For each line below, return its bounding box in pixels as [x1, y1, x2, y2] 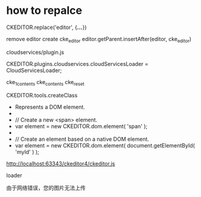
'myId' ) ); [14, 148, 39, 155]
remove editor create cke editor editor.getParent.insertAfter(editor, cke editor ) [6, 35, 192, 44]
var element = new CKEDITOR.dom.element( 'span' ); [14, 122, 148, 130]
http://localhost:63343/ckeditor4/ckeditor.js [6, 160, 115, 167]
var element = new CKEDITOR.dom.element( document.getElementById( [14, 141, 195, 149]
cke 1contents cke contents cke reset [6, 78, 85, 87]
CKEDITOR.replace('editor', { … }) [6, 24, 87, 31]
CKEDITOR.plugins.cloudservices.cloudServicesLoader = [6, 60, 149, 67]
